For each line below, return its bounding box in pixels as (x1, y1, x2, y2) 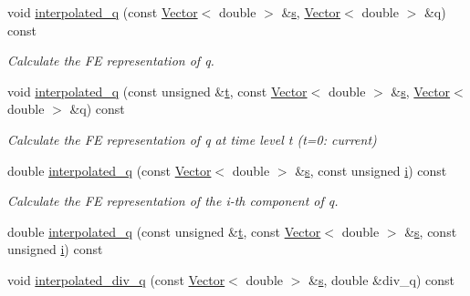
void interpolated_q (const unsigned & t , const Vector (7, 81, 308, 100)
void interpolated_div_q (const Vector (7, 270, 225, 289)
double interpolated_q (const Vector (7, 160, 212, 179)
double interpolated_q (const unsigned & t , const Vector (7, 221, 321, 240)
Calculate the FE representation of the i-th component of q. (7, 191, 339, 210)
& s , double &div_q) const (308, 270, 455, 289)
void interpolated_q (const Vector (7, 3, 198, 21)
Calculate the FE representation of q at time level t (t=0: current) (7, 129, 377, 148)
